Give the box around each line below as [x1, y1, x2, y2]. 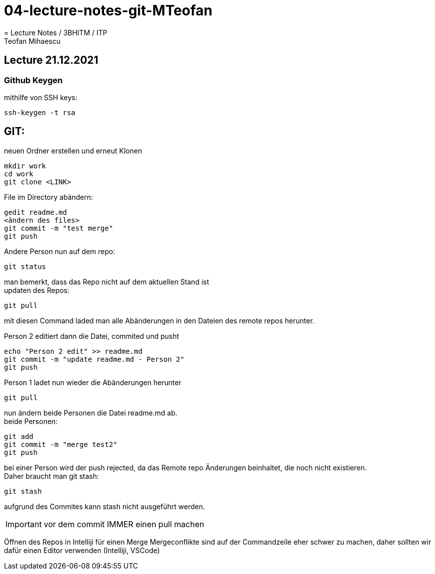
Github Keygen [4, 75, 63, 85]
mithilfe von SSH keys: [4, 93, 78, 102]
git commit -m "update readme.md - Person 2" [4, 355, 185, 363]
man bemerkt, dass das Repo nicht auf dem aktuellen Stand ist [4, 277, 210, 286]
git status [4, 262, 46, 271]
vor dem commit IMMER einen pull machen [43, 519, 205, 529]
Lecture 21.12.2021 [4, 54, 99, 67]
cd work [4, 169, 34, 178]
